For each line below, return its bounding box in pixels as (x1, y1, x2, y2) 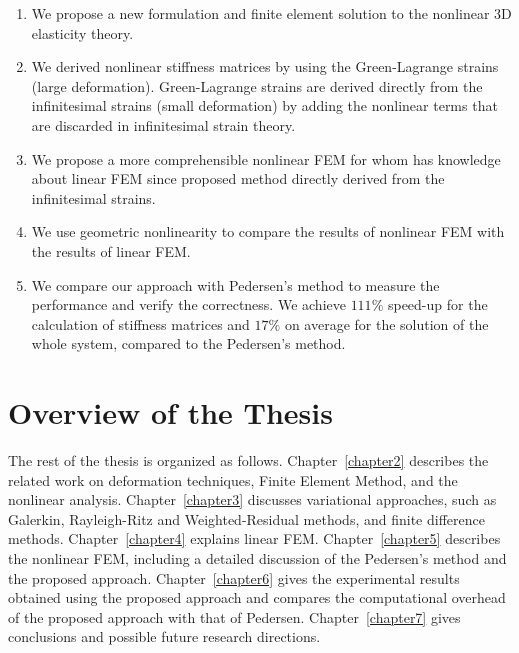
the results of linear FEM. (31, 240, 191, 261)
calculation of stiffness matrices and (31, 313, 250, 334)
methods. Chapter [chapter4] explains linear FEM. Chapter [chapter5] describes (8, 528, 501, 549)
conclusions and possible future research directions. (8, 626, 321, 647)
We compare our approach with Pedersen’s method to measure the (31, 274, 440, 295)
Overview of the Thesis (8, 392, 333, 433)
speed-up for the (387, 294, 488, 315)
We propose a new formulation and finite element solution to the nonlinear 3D (31, 3, 512, 23)
